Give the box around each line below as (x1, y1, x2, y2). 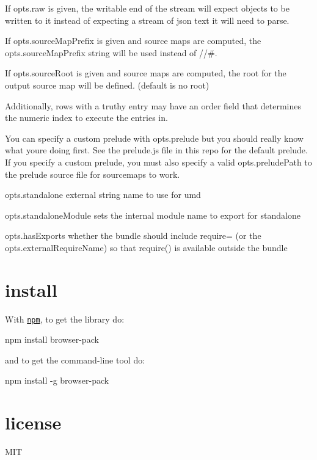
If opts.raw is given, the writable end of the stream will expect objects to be (5, 2, 290, 14)
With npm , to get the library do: (5, 312, 125, 325)
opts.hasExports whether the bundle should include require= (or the (5, 229, 261, 242)
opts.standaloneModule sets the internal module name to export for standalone (5, 208, 301, 221)
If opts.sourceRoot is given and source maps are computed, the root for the (5, 67, 286, 79)
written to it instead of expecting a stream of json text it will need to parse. (5, 13, 290, 26)
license (5, 410, 62, 435)
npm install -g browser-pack (5, 374, 109, 387)
